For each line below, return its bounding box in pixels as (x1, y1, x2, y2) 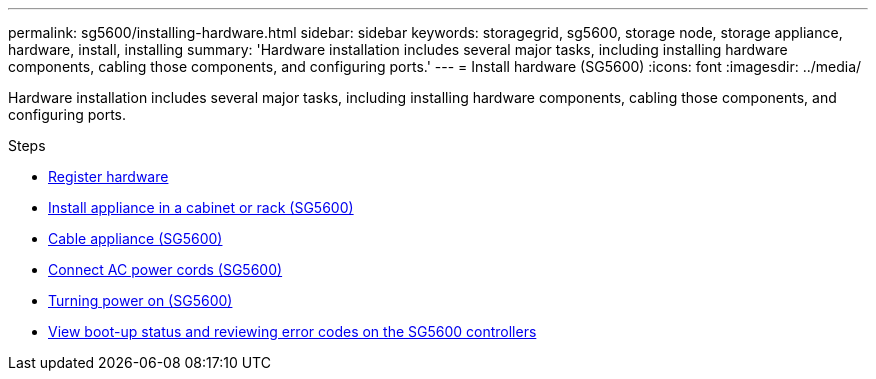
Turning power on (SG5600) (48, 292, 233, 309)
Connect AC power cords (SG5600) (48, 261, 283, 278)
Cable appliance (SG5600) (48, 230, 223, 247)
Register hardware (48, 168, 169, 185)
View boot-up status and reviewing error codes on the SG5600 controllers (48, 323, 537, 340)
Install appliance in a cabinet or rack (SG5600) (48, 199, 354, 216)
